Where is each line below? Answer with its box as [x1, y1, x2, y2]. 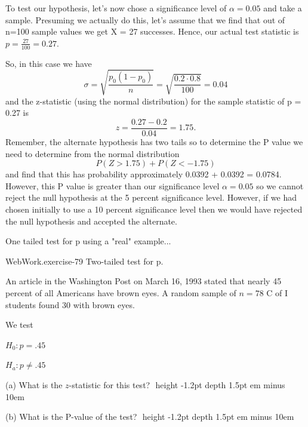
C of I [266, 286, 288, 299]
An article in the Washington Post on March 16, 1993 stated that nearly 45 [5, 275, 282, 287]
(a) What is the [5, 378, 63, 391]
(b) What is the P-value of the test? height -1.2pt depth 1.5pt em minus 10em [5, 410, 294, 423]
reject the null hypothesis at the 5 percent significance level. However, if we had [5, 191, 297, 204]
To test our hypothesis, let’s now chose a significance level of [5, 2, 227, 14]
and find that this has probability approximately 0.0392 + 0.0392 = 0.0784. [5, 168, 282, 180]
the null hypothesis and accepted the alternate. [5, 214, 177, 227]
